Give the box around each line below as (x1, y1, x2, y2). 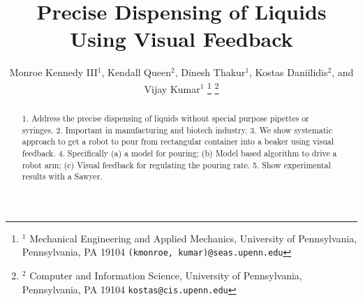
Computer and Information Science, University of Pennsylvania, (29, 268, 302, 283)
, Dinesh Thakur (175, 65, 246, 80)
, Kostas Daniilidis (249, 65, 328, 80)
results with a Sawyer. (22, 170, 103, 182)
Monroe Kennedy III (9, 65, 98, 80)
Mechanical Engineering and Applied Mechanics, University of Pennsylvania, (29, 230, 357, 245)
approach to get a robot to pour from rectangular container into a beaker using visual (22, 135, 334, 147)
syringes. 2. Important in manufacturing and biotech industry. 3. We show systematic (22, 124, 332, 135)
